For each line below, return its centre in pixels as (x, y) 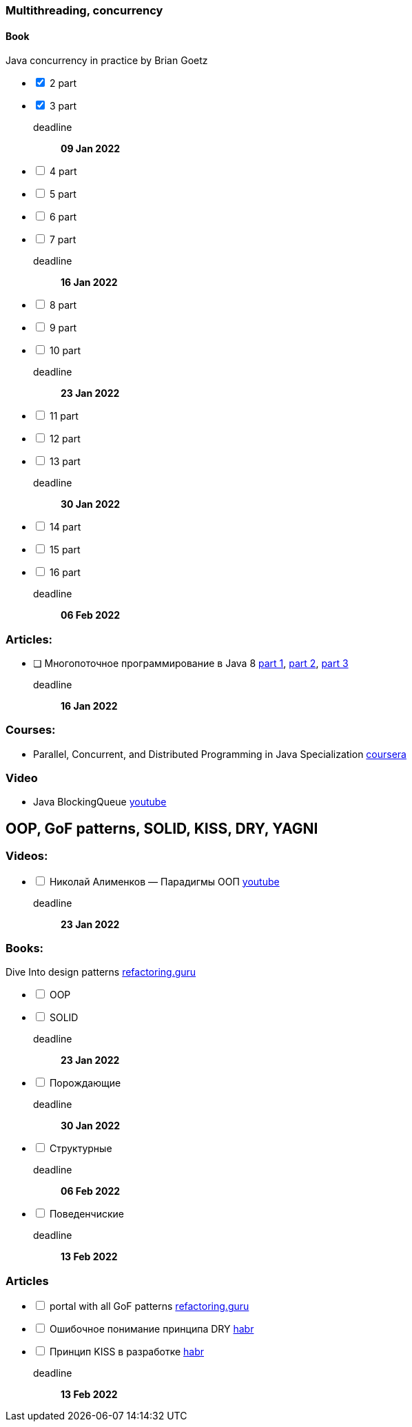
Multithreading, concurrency (84, 10)
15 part (65, 550)
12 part (65, 439)
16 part (65, 573)
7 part (63, 240)
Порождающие (85, 1083)
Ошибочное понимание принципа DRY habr (152, 1329)
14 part (65, 527)
